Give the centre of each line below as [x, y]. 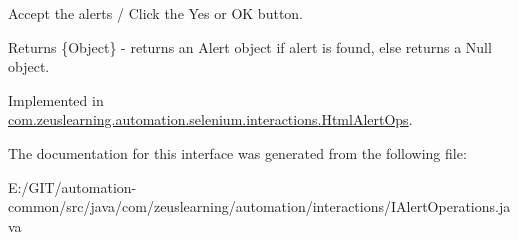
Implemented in [56, 99]
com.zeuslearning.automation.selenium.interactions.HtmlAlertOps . [210, 119]
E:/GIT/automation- [72, 186]
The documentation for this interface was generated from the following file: [237, 152]
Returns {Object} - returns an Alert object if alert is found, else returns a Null [250, 46]
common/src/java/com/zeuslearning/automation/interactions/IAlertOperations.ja [259, 206]
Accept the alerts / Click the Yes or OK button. [156, 13]
